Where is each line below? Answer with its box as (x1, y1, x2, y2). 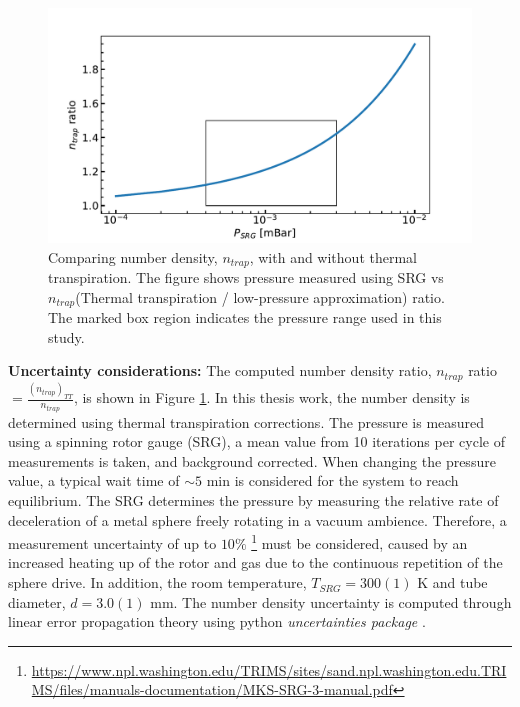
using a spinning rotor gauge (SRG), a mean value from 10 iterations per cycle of (8, 431, 505, 452)
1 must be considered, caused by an (251, 530, 468, 553)
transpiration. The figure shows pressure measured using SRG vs (48, 267, 444, 288)
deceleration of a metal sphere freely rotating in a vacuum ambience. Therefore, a (8, 509, 507, 530)
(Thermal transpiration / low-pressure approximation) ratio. (75, 286, 445, 307)
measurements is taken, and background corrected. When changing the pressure (8, 450, 496, 471)
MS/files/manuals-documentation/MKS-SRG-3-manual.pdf (31, 679, 393, 700)
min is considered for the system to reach (206, 470, 459, 491)
